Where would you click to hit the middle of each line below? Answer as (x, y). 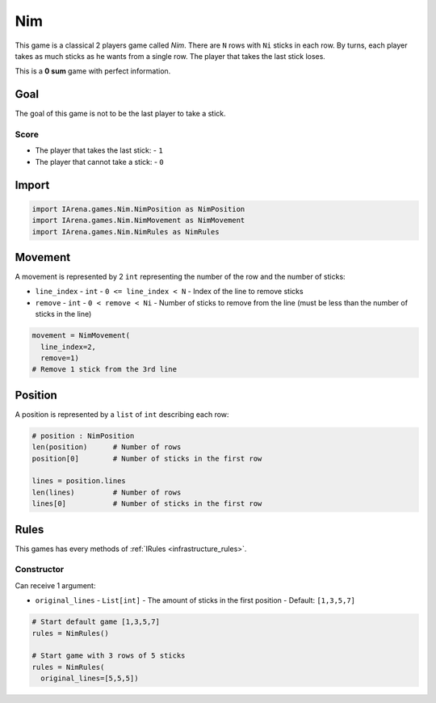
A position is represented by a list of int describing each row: (122, 414)
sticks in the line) (63, 314)
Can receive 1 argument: (55, 585)
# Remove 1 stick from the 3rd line (105, 369)
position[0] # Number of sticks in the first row (147, 458)
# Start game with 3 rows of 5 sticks (109, 656)
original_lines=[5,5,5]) (90, 678)
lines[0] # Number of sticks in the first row (147, 504)
